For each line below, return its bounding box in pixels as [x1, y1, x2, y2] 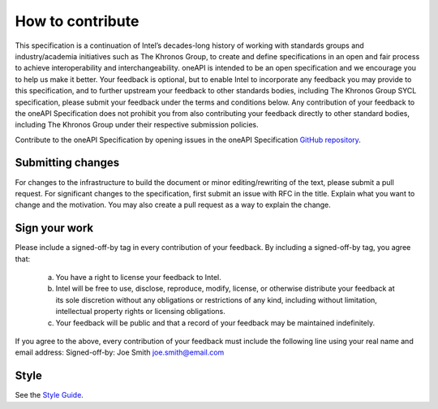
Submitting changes [15, 156, 120, 170]
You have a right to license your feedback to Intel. [55, 273, 222, 282]
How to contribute [15, 12, 140, 30]
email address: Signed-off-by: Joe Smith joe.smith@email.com [15, 347, 225, 357]
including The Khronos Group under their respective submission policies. [15, 120, 259, 130]
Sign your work [15, 222, 94, 235]
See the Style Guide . [15, 390, 84, 400]
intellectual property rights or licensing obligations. [55, 307, 226, 316]
